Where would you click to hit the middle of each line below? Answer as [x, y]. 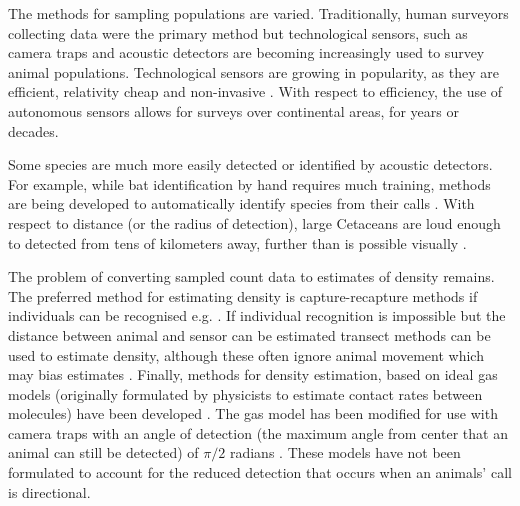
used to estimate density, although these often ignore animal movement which [246, 354]
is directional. [49, 491]
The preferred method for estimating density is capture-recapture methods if [243, 295]
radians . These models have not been [345, 452]
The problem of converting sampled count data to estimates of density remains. [251, 276]
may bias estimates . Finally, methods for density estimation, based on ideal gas [253, 374]
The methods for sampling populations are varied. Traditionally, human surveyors [258, 13]
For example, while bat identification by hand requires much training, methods [249, 183]
